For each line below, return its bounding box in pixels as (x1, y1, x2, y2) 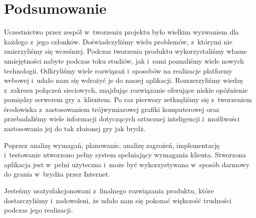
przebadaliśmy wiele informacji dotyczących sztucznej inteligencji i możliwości (4, 113, 240, 124)
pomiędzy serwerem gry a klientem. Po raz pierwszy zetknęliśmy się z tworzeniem (4, 94, 252, 105)
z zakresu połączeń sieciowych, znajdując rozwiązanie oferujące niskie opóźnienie (4, 84, 248, 95)
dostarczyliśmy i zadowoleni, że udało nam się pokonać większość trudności (4, 195, 232, 205)
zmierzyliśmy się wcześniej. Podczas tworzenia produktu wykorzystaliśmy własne (4, 46, 247, 56)
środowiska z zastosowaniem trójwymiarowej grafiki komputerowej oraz (4, 104, 220, 114)
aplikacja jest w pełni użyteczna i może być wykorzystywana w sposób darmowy (4, 159, 250, 169)
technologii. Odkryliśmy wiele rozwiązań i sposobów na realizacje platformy (4, 65, 232, 75)
